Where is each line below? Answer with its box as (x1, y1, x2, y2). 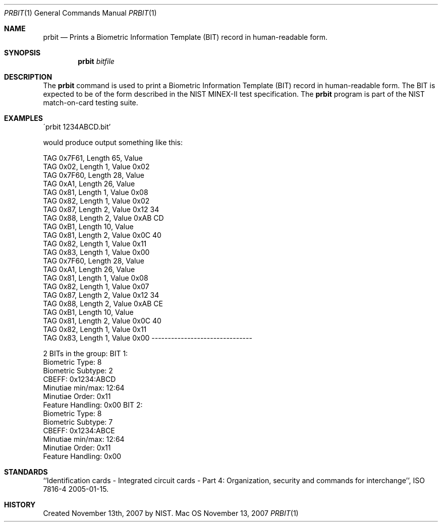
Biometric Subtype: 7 (43, 418, 113, 426)
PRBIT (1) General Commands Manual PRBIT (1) (4, 9, 157, 17)
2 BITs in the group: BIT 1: (43, 349, 128, 358)
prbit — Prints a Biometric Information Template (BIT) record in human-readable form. (43, 33, 328, 41)
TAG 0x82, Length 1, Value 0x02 (43, 196, 150, 205)
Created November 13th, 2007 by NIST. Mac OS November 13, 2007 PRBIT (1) (43, 509, 299, 517)
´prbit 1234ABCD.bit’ (43, 122, 111, 131)
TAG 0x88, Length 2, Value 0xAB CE (43, 299, 163, 308)
